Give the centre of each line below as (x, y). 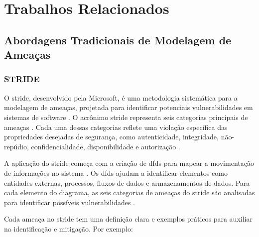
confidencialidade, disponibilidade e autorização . (106, 146)
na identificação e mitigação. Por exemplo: (68, 228)
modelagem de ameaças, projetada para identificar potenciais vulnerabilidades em (129, 107)
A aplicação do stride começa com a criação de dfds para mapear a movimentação (129, 163)
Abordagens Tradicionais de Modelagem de (118, 40)
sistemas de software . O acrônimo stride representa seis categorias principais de (126, 117)
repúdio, (16, 146)
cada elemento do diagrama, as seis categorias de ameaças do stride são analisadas (129, 192)
